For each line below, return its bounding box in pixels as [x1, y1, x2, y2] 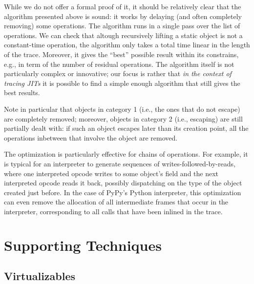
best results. [4, 87, 40, 98]
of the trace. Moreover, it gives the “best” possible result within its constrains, [4, 49, 239, 59]
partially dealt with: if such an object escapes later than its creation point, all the [4, 123, 249, 133]
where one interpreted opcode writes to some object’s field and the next [4, 168, 219, 178]
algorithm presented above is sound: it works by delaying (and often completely [4, 11, 242, 21]
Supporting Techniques [4, 235, 162, 255]
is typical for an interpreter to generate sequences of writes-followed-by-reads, [4, 158, 235, 168]
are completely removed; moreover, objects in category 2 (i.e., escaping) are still [4, 113, 243, 123]
